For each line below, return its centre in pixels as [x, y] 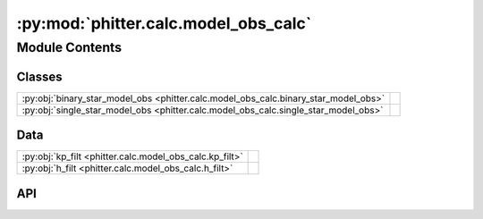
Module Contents [69, 47]
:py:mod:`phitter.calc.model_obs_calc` [164, 23]
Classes [39, 76]
